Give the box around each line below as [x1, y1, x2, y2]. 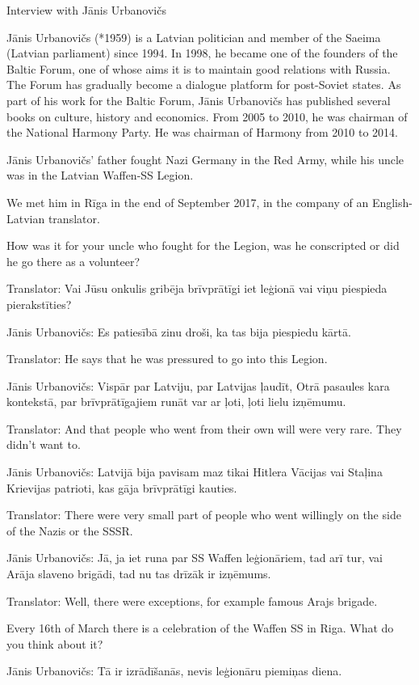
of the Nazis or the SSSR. [6, 522, 133, 539]
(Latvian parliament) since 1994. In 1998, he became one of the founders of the [6, 44, 398, 61]
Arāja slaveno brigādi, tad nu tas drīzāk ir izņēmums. [6, 565, 271, 582]
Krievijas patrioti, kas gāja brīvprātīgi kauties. [6, 479, 237, 496]
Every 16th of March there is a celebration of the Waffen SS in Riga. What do [6, 619, 394, 636]
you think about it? [6, 635, 103, 652]
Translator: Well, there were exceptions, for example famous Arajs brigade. [6, 592, 378, 609]
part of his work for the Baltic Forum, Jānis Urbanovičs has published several [6, 91, 391, 108]
